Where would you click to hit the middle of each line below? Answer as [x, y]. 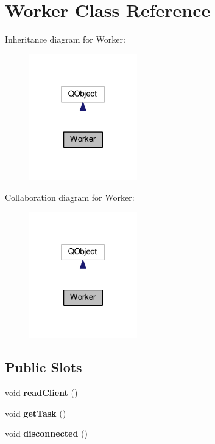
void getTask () [36, 413]
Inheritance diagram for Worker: [65, 39]
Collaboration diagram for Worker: [70, 197]
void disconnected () [46, 433]
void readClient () [41, 393]
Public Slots [44, 367]
